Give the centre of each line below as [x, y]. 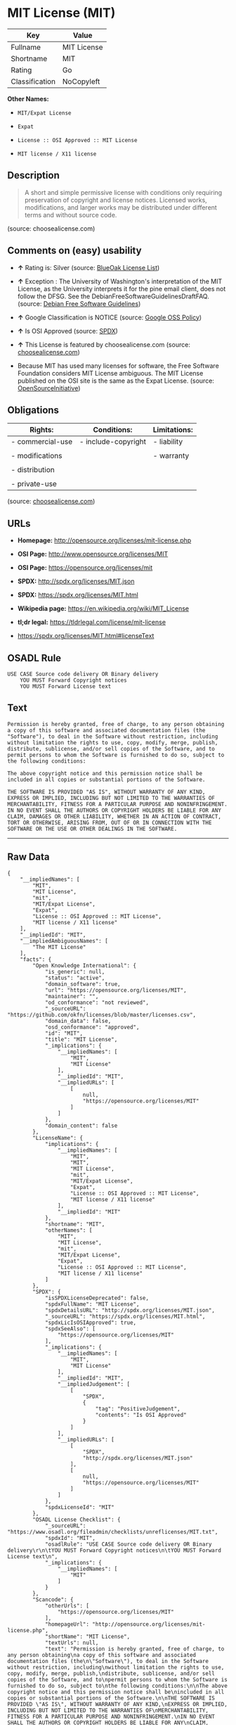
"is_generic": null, [75, 972]
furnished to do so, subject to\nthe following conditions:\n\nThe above [118, 1686]
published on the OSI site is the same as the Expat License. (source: [116, 381]
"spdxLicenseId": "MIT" [79, 1507]
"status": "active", [75, 978]
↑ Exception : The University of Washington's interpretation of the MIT [120, 281]
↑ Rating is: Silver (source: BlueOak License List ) [88, 267]
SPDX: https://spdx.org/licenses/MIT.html [78, 595]
